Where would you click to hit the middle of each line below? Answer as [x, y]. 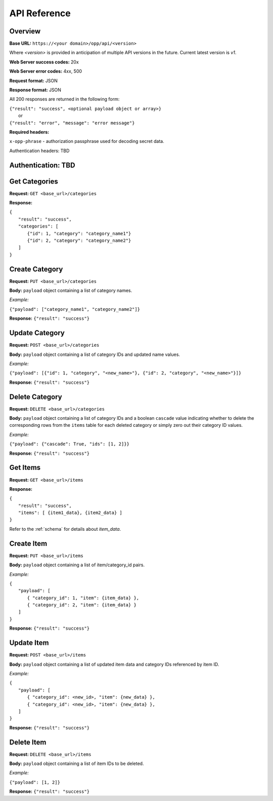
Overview [25, 31]
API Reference [40, 13]
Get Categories [34, 181]
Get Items [25, 468]
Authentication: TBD [42, 165]
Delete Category [36, 397]
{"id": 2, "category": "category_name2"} [79, 241]
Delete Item [28, 742]
